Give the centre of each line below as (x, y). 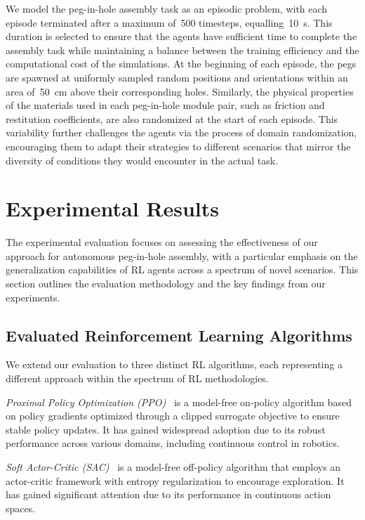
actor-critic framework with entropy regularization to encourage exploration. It (175, 480)
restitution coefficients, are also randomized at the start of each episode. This (172, 118)
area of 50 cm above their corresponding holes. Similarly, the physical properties (180, 91)
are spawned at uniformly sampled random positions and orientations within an (177, 77)
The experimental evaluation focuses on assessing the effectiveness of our (162, 242)
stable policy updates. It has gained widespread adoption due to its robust (166, 429)
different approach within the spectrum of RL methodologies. (137, 378)
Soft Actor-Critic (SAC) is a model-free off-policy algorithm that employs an (173, 466)
